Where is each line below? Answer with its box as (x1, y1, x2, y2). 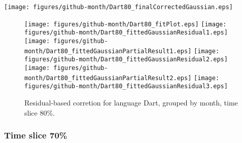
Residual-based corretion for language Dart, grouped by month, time (24, 97, 238, 108)
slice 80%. (24, 107, 55, 118)
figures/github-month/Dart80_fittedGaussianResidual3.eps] (24, 83, 228, 90)
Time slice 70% (4, 129, 67, 141)
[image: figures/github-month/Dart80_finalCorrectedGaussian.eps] (4, 4, 233, 11)
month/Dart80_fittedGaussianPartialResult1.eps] (24, 47, 192, 55)
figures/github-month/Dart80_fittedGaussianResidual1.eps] (24, 29, 228, 37)
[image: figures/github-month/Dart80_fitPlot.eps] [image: (24, 20, 227, 28)
